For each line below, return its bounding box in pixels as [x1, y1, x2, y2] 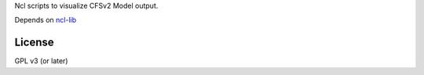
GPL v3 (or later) [14, 56, 68, 66]
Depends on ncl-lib [14, 16, 77, 25]
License [14, 36, 54, 49]
